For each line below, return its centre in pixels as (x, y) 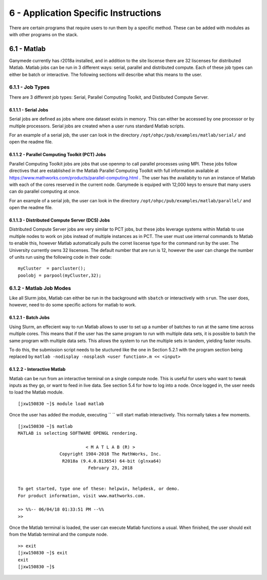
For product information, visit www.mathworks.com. (82, 495)
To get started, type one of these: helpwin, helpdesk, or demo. (99, 489)
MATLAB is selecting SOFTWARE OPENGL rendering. (78, 433)
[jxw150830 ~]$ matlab (45, 426)
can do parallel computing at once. (44, 191)
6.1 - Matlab (27, 49)
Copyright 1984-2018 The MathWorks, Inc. (111, 454)
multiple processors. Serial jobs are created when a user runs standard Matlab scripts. (97, 126)
